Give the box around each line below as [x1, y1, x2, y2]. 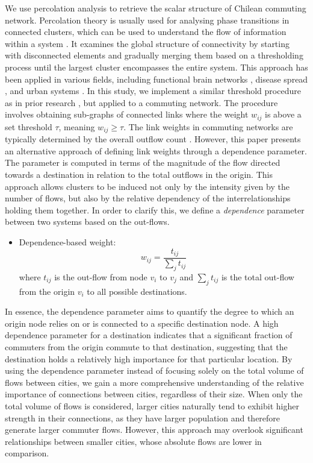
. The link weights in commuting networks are [123, 120, 293, 133]
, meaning [58, 120, 95, 133]
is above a [265, 108, 302, 121]
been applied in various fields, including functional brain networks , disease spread [5, 72, 308, 85]
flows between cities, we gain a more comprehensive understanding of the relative [5, 376, 304, 388]
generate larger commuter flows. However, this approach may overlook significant [5, 423, 303, 436]
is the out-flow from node [54, 270, 147, 283]
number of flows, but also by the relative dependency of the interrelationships [5, 192, 291, 204]
